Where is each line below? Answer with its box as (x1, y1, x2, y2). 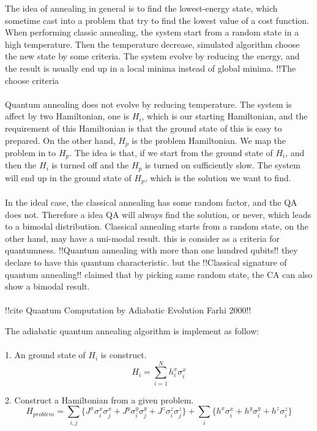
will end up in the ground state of (5, 171, 132, 184)
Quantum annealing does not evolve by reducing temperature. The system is (5, 97, 292, 110)
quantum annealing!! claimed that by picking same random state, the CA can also (5, 268, 313, 280)
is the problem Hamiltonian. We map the (132, 133, 286, 146)
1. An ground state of (5, 348, 86, 361)
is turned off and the (51, 159, 129, 171)
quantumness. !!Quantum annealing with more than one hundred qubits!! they (5, 244, 298, 257)
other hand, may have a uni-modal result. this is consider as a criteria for (5, 231, 280, 244)
